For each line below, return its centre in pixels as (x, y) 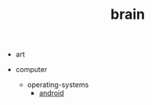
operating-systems (58, 85)
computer (31, 70)
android (51, 93)
